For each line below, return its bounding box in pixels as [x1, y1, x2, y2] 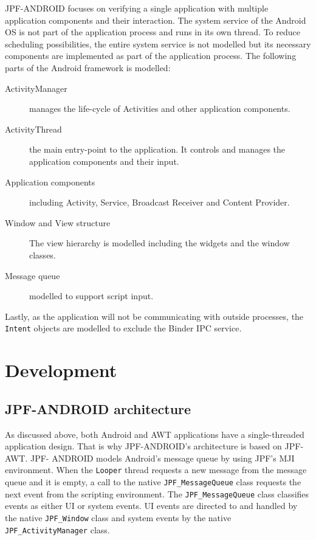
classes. [29, 248, 56, 261]
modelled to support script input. [29, 289, 154, 302]
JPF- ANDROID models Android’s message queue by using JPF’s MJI [30, 451, 295, 464]
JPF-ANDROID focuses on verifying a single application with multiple [5, 2, 269, 14]
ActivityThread [5, 122, 62, 135]
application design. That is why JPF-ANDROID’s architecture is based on [5, 440, 282, 452]
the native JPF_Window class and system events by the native [5, 511, 232, 524]
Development [5, 358, 117, 382]
